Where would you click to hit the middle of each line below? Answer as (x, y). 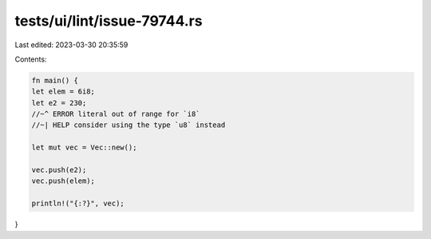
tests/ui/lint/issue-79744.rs (109, 21)
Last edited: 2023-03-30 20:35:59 (71, 45)
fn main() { (55, 80)
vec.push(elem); (63, 181)
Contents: (31, 59)
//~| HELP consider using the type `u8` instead (129, 125)
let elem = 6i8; (63, 92)
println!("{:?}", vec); (78, 203)
